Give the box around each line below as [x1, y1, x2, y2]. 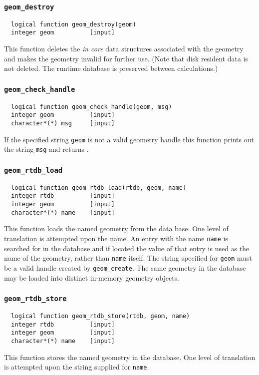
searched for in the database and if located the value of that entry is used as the [4, 243, 250, 253]
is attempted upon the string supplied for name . [4, 362, 149, 372]
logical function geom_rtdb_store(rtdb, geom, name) [11, 312, 190, 320]
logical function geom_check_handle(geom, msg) [11, 103, 172, 110]
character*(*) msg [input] [11, 119, 115, 127]
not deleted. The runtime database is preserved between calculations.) [4, 63, 218, 73]
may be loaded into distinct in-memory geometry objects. [4, 272, 179, 283]
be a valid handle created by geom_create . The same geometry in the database [4, 262, 246, 273]
